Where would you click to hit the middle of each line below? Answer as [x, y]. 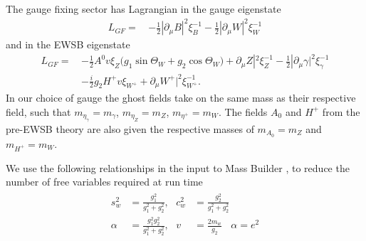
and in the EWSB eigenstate [68, 44]
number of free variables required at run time [104, 182]
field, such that [38, 111]
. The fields [243, 111]
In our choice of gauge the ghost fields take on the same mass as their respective [181, 98]
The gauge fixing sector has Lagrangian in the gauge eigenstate [143, 9]
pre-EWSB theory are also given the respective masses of [130, 129]
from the [341, 111]
